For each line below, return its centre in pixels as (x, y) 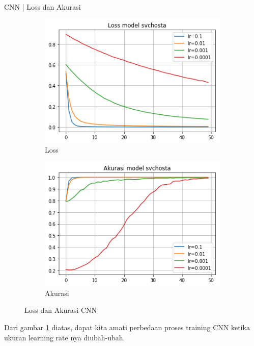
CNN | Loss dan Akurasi (43, 7)
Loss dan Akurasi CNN (61, 310)
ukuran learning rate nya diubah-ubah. (65, 337)
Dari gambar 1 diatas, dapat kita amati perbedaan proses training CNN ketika (127, 327)
